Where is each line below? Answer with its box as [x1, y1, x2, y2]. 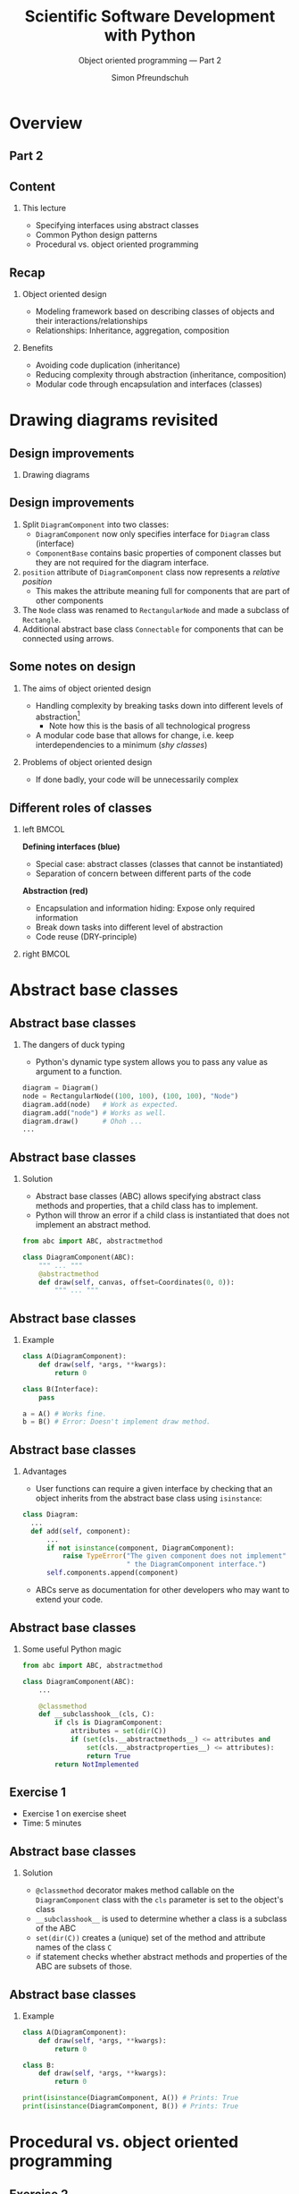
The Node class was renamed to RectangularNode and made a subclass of [21, 604, 290, 615]
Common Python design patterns [35, 230, 158, 241]
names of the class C [35, 1942, 112, 1952]
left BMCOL [21, 824, 65, 835]
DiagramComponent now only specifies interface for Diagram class [35, 528, 270, 539]
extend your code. [35, 1594, 104, 1605]
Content [9, 179, 56, 194]
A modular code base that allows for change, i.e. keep [35, 730, 235, 741]
